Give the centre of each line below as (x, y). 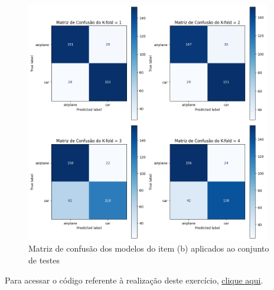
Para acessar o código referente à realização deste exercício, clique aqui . (134, 280)
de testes (44, 260)
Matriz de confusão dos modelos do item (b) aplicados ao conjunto (149, 248)
